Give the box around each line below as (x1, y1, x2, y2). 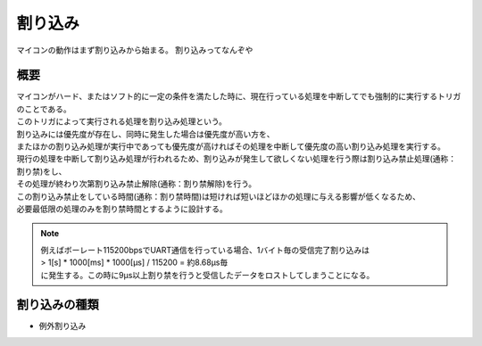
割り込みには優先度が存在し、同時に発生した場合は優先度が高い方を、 (16, 128, 275, 139)
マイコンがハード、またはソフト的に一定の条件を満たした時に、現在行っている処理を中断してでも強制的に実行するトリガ (16, 91, 461, 102)
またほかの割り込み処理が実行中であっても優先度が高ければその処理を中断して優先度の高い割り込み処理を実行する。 (16, 141, 446, 152)
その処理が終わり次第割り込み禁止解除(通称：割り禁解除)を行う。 (16, 178, 257, 189)
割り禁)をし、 (16, 166, 67, 177)
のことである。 (16, 103, 71, 114)
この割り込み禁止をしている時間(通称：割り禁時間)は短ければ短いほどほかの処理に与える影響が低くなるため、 (16, 191, 421, 202)
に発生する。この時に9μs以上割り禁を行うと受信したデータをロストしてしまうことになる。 (40, 269, 375, 280)
